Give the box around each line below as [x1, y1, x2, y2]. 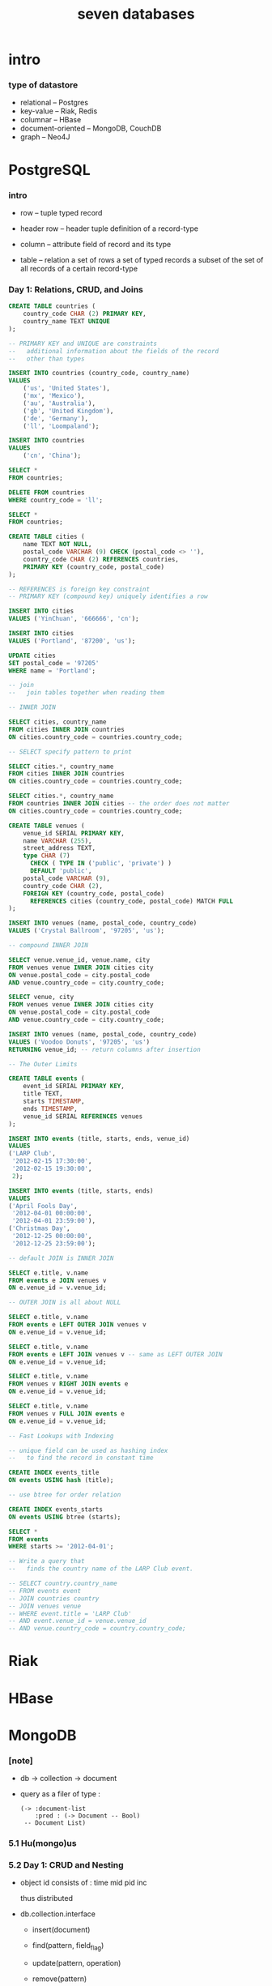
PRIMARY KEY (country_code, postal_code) [23, 562, 164, 571]
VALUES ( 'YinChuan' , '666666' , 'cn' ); [8, 615, 139, 623]
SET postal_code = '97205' [8, 659, 100, 667]
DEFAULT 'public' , [29, 867, 92, 875]
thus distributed [19, 1894, 74, 1903]
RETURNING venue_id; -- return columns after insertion [8, 1045, 201, 1053]
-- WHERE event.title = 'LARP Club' [8, 1609, 132, 1617]
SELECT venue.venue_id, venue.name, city [8, 955, 151, 964]
